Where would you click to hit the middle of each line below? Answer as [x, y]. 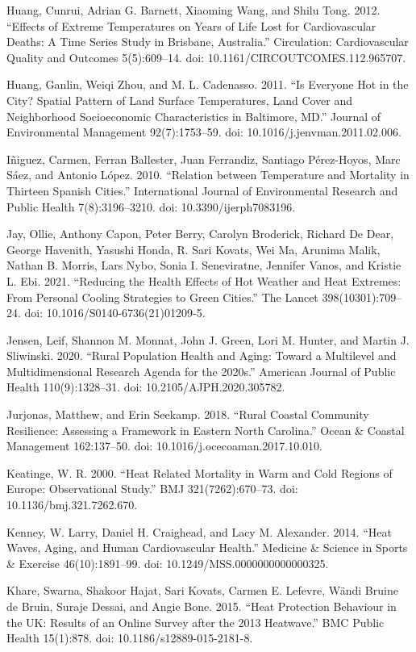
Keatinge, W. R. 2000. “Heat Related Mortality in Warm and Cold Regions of [200, 472]
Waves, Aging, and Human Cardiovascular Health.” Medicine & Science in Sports [207, 548]
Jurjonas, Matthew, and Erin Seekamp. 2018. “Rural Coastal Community [188, 414]
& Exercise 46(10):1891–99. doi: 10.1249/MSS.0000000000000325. [168, 563]
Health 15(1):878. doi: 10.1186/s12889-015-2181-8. [130, 638]
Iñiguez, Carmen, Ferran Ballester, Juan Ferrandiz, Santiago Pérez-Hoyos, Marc [204, 159]
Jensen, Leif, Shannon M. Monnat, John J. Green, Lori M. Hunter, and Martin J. [208, 339]
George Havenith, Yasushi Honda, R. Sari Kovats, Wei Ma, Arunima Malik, [193, 249]
